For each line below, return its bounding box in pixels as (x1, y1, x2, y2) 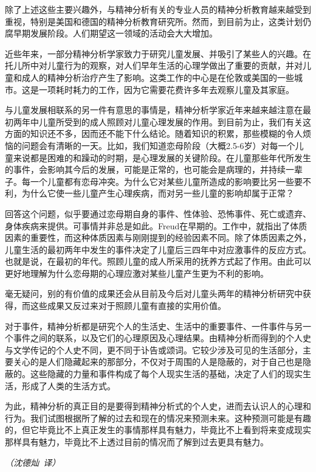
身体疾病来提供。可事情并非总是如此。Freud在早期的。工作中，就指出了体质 (5, 219, 307, 232)
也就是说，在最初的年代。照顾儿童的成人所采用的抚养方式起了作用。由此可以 (5, 255, 311, 268)
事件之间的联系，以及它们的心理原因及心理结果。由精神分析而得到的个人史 (13, 331, 311, 344)
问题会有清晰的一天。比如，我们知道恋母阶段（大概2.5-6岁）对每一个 (21, 139, 295, 151)
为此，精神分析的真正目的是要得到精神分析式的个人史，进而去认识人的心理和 (5, 400, 311, 412)
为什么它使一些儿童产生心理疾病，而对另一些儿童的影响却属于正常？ (21, 187, 294, 200)
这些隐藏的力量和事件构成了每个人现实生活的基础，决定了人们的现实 (30, 367, 303, 380)
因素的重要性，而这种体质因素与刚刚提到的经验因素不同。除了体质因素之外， (5, 231, 311, 244)
